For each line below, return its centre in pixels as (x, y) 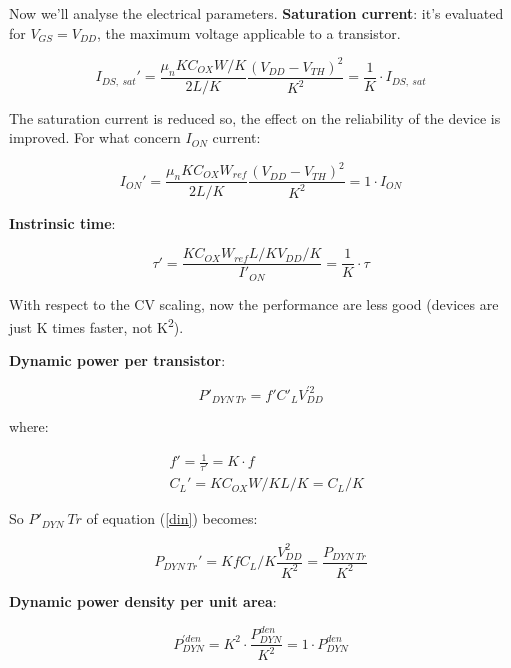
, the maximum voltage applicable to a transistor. (248, 32)
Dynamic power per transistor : (117, 360)
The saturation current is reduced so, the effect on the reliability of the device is (255, 117)
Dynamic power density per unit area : (143, 600)
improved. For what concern (95, 137)
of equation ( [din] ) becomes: (172, 518)
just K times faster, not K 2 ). (96, 325)
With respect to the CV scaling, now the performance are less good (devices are (254, 303)
